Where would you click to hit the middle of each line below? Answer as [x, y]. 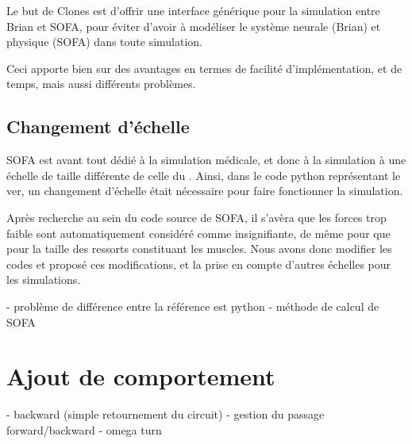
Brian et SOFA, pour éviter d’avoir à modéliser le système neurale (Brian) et [194, 26]
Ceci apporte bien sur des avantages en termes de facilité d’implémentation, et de [204, 68]
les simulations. [44, 279]
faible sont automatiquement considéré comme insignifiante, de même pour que [198, 233]
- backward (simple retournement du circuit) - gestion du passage [166, 414]
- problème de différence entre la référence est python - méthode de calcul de [193, 306]
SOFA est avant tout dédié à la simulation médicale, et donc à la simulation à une [206, 160]
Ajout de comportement [141, 376]
